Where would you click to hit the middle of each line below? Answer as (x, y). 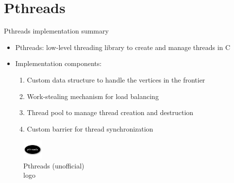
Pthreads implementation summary (56, 31)
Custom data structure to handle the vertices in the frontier (116, 79)
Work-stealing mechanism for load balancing (93, 96)
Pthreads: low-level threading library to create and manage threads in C (123, 47)
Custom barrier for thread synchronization (90, 128)
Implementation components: (58, 63)
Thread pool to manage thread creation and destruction (110, 112)
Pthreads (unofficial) (54, 165)
